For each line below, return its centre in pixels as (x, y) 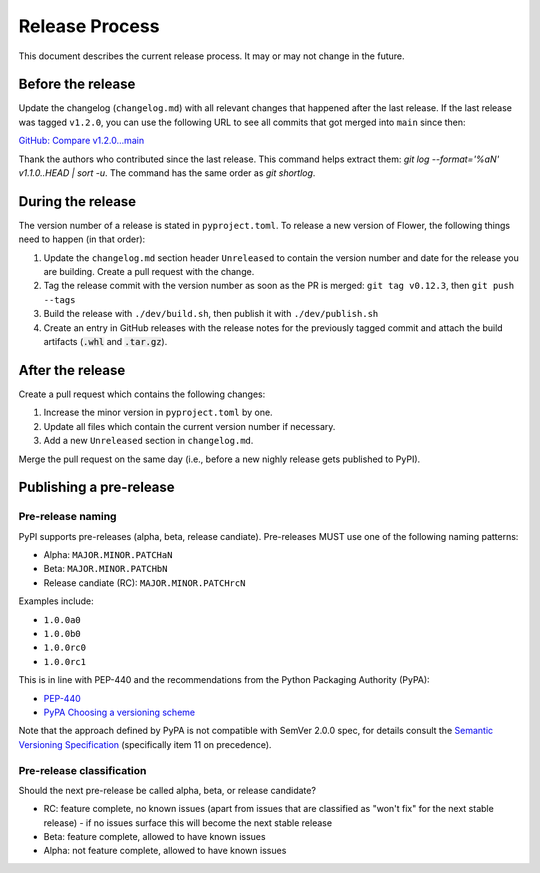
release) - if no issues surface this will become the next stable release (188, 822)
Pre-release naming (67, 517)
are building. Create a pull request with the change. (149, 272)
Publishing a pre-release (96, 487)
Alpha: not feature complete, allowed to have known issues (165, 851)
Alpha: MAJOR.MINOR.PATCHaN (108, 555)
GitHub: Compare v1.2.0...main (81, 141)
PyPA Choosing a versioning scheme (119, 712)
